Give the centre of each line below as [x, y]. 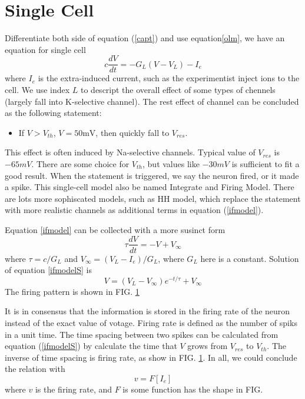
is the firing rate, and [74, 389]
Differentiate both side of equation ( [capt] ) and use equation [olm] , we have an [145, 38]
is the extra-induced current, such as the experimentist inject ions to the [169, 78]
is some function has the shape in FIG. [193, 389]
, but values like [171, 163]
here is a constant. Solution [250, 258]
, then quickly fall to [132, 132]
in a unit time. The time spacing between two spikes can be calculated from [142, 334]
